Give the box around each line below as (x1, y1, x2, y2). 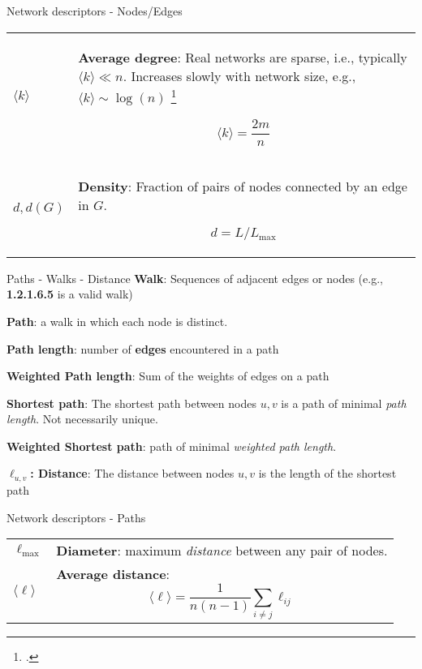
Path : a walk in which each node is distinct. (6, 312, 228, 329)
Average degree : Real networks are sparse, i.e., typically (78, 47, 407, 66)
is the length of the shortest (258, 465, 397, 482)
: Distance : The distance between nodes (30, 465, 235, 482)
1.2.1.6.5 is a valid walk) (6, 285, 133, 302)
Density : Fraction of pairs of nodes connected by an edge (78, 176, 407, 195)
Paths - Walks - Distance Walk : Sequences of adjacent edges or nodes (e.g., (6, 269, 383, 286)
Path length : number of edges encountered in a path (6, 340, 279, 357)
